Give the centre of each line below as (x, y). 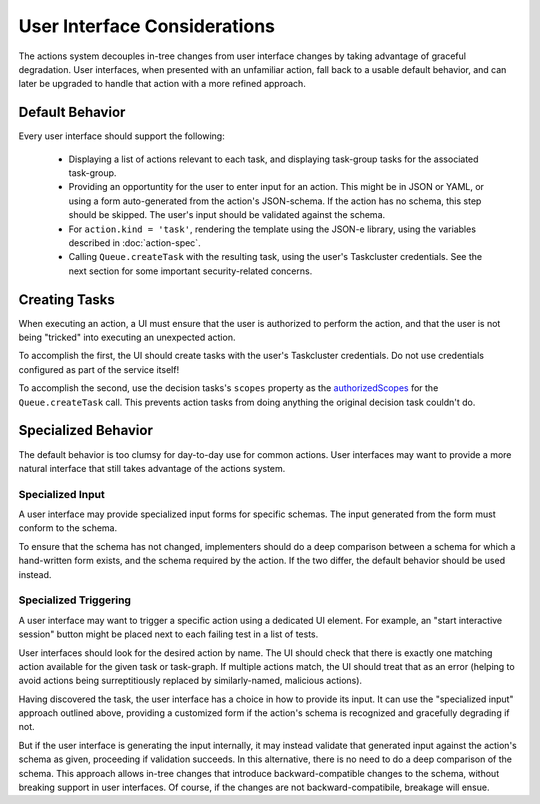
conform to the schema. (68, 528)
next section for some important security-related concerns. (190, 271)
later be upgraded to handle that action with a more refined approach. (162, 84)
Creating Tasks (66, 299)
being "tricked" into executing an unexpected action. (127, 337)
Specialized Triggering (75, 600)
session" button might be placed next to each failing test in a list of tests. (168, 634)
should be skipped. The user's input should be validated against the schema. (227, 215)
